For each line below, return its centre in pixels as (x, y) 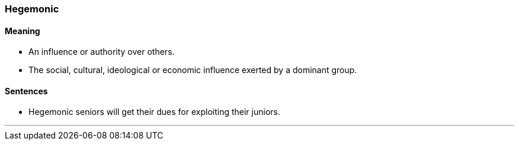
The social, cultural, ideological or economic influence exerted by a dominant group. (193, 70)
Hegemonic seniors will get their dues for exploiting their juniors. (154, 112)
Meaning (23, 31)
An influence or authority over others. (102, 52)
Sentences (26, 91)
